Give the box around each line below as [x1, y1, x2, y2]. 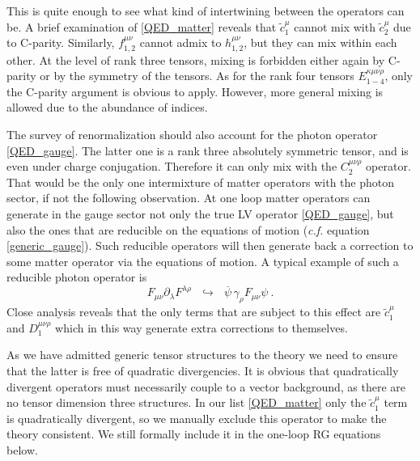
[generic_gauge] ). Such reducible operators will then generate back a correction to [6, 237, 414, 254]
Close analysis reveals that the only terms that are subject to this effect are [6, 303, 381, 320]
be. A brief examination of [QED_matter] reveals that [6, 18, 277, 35]
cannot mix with [294, 18, 375, 35]
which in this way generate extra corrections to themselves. [55, 319, 348, 336]
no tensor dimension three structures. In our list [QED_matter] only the [6, 394, 367, 411]
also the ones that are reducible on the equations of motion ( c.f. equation [6, 221, 370, 238]
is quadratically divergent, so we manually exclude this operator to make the [6, 409, 387, 426]
